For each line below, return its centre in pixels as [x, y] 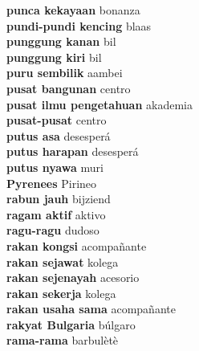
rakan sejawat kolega [63, 261]
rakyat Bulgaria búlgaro [71, 324]
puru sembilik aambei [65, 73]
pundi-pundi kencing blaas [79, 25]
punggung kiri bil [54, 57]
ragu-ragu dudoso [53, 230]
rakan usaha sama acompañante [91, 309]
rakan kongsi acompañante [77, 245]
